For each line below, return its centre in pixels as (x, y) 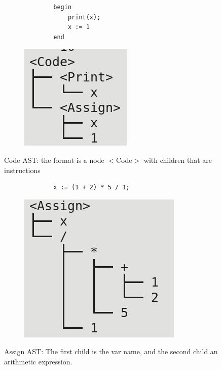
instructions (22, 170)
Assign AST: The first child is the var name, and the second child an (111, 351)
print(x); (84, 17)
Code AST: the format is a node (54, 160)
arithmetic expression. (38, 361)
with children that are (178, 160)
